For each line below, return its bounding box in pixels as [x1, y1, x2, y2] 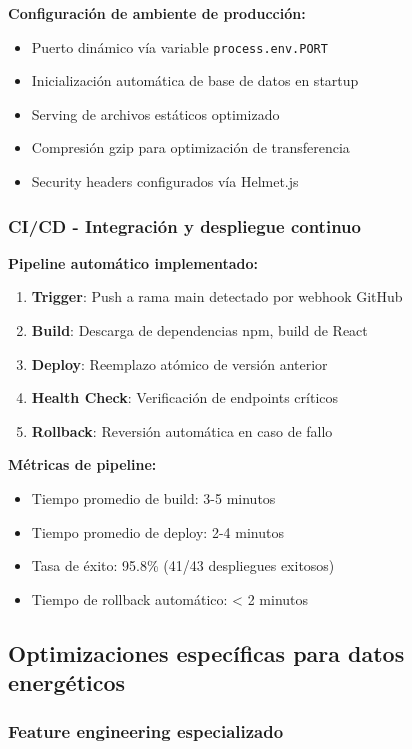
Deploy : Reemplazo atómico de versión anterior [31, 353, 328, 374]
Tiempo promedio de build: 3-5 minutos [31, 488, 276, 508]
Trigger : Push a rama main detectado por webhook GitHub [31, 286, 403, 307]
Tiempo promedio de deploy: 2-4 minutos [31, 521, 284, 542]
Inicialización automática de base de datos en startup [31, 70, 359, 91]
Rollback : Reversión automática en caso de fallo [31, 420, 333, 441]
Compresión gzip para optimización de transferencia [31, 137, 350, 158]
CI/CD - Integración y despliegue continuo [8, 213, 361, 238]
